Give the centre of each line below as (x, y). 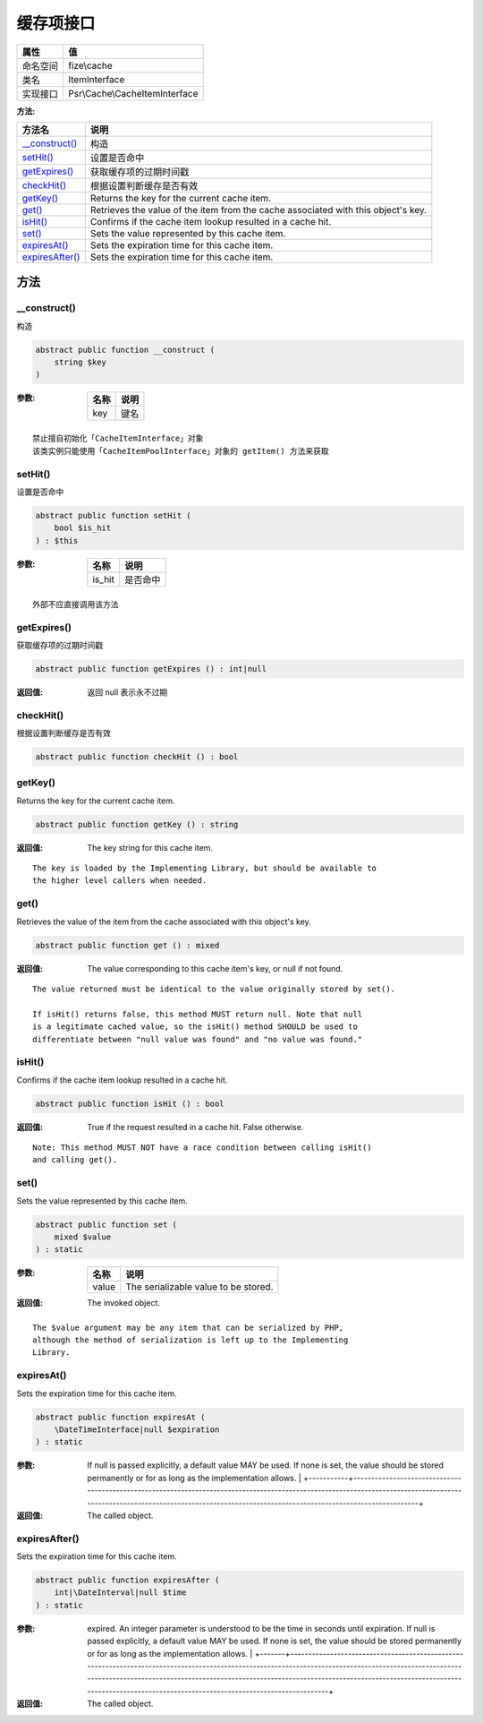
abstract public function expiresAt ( (120, 1417)
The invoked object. (124, 1303)
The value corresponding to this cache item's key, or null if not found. (215, 968)
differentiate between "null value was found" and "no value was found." (198, 1039)
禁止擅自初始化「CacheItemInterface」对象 (118, 438)
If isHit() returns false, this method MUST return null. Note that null (198, 1014)
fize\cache (91, 65)
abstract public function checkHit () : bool (137, 756)
